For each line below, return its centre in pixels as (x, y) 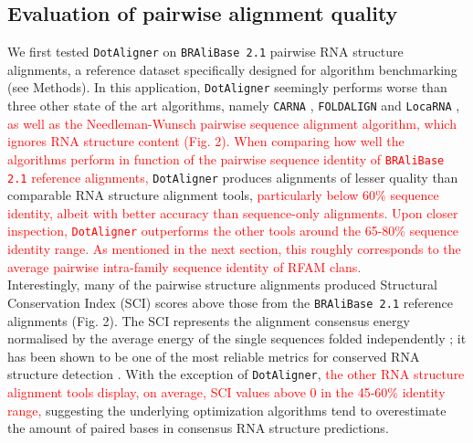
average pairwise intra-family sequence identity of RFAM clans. (184, 266)
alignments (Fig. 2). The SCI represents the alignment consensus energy (209, 320)
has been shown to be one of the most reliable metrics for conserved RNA (214, 356)
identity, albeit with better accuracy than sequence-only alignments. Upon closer (233, 212)
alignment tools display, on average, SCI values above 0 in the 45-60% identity (226, 391)
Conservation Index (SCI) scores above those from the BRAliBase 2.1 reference (230, 302)
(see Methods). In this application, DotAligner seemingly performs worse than (227, 87)
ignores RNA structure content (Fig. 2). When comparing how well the (206, 141)
